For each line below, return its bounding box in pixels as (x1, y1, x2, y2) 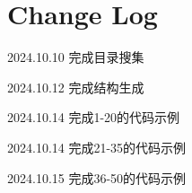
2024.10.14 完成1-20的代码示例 (7, 108, 180, 127)
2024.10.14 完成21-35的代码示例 (7, 137, 187, 156)
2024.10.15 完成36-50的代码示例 (7, 168, 187, 187)
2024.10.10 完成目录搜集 (7, 48, 144, 66)
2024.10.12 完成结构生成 (7, 77, 144, 96)
